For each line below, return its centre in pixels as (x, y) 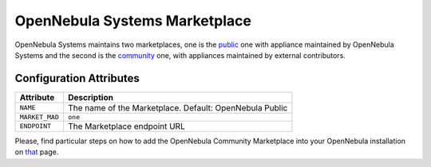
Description (91, 97)
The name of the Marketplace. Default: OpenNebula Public (178, 107)
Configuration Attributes (77, 78)
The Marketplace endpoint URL (127, 126)
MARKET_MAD (40, 117)
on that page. (37, 152)
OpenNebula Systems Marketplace (133, 21)
